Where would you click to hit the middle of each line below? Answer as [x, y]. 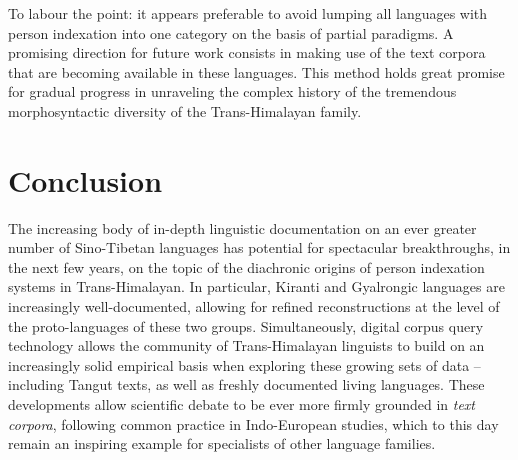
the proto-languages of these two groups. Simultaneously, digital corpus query [246, 325]
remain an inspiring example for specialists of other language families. [222, 443]
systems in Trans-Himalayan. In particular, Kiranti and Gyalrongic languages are [256, 286]
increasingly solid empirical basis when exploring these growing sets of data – [244, 364]
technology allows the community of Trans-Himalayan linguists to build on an [246, 345]
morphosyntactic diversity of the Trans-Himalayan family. [185, 110]
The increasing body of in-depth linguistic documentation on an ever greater [242, 227]
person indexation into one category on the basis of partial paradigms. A [231, 32]
